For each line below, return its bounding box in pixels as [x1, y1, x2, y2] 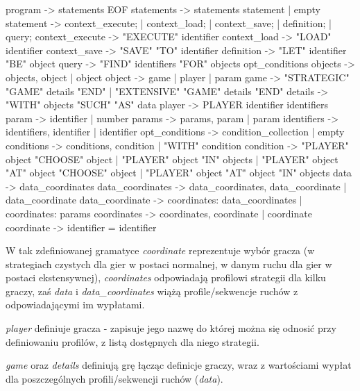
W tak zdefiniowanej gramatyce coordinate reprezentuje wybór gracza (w [6, 243, 315, 258]
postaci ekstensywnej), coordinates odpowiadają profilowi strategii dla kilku [6, 270, 326, 285]
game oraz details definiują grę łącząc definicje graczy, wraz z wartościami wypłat [6, 358, 352, 372]
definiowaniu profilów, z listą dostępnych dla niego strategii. [6, 334, 259, 349]
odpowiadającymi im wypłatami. [6, 297, 145, 312]
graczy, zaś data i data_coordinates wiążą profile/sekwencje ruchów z [6, 283, 298, 298]
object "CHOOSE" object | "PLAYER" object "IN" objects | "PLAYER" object [6, 151, 338, 166]
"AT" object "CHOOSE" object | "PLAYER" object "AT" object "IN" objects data [6, 165, 352, 180]
